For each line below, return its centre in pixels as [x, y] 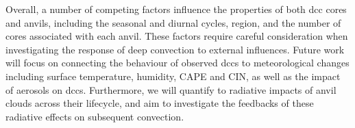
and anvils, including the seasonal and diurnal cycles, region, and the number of [173, 22]
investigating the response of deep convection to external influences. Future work [175, 49]
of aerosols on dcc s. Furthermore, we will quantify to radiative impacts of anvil [171, 89]
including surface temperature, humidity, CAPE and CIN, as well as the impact [173, 76]
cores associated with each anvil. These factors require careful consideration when [177, 36]
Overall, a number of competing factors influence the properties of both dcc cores [176, 9]
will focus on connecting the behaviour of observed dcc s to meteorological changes [177, 63]
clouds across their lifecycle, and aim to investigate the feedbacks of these [160, 103]
